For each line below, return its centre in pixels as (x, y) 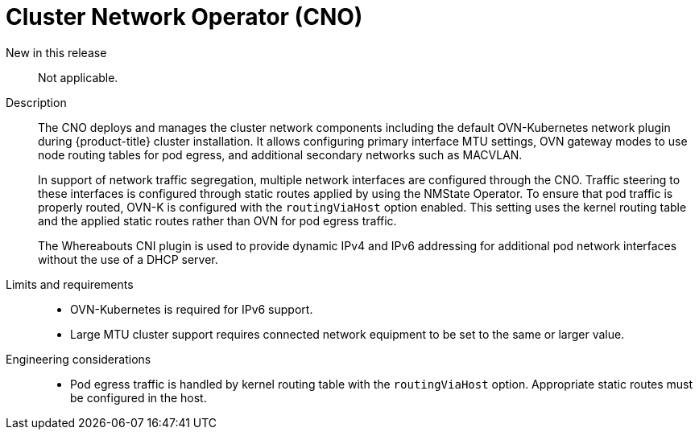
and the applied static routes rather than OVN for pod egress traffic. (217, 220)
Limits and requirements (70, 284)
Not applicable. (78, 77)
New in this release (56, 52)
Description (36, 102)
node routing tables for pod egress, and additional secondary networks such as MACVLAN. (280, 154)
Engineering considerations (79, 359)
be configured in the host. (139, 397)
